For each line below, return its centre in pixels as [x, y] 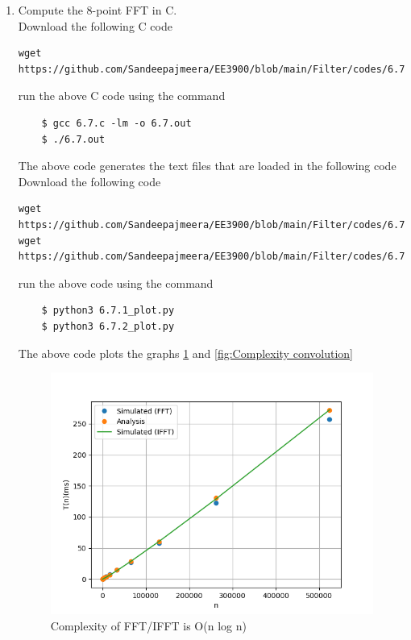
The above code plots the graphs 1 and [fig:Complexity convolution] [185, 353]
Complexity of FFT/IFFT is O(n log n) [148, 625]
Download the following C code [95, 25]
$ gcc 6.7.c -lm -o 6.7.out [116, 123]
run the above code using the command [116, 283]
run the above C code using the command [122, 96]
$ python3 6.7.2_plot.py [108, 326]
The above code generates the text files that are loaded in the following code [207, 166]
